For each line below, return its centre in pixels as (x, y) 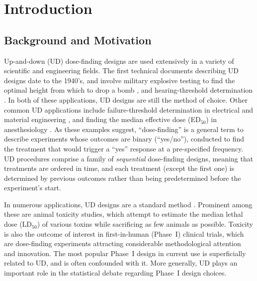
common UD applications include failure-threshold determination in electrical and (129, 109)
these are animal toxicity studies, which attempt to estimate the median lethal (124, 214)
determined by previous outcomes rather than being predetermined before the (123, 178)
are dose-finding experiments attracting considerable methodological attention (123, 243)
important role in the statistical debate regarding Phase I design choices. (115, 273)
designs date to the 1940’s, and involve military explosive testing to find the (120, 80)
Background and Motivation (78, 40)
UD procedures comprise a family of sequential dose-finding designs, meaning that (129, 158)
